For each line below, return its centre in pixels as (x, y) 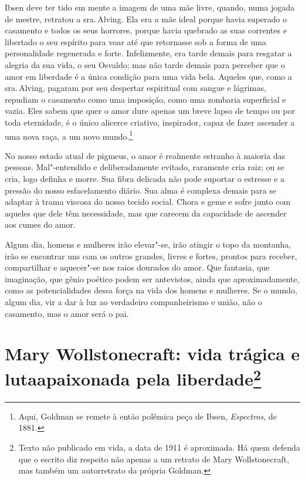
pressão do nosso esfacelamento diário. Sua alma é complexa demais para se (140, 190)
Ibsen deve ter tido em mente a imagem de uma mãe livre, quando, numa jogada (150, 7)
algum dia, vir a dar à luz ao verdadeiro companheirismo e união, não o (133, 301)
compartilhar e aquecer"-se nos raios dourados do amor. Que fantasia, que (137, 267)
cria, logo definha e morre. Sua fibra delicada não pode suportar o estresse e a (145, 178)
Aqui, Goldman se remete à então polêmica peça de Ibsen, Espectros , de (148, 416)
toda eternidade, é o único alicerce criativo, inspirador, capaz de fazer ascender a (150, 122)
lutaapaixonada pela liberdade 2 (133, 378)
